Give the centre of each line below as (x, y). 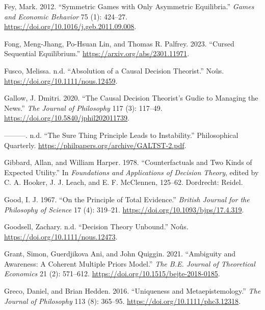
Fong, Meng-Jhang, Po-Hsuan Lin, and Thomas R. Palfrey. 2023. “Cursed (119, 43)
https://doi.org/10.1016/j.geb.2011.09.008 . (70, 26)
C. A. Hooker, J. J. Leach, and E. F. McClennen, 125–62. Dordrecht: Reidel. (124, 182)
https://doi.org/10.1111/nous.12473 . (61, 236)
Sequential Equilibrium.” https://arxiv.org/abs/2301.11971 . (97, 53)
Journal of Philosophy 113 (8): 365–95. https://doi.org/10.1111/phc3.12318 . (123, 301)
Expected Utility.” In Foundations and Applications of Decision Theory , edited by (131, 172)
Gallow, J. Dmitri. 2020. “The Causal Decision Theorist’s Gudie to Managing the (131, 98)
